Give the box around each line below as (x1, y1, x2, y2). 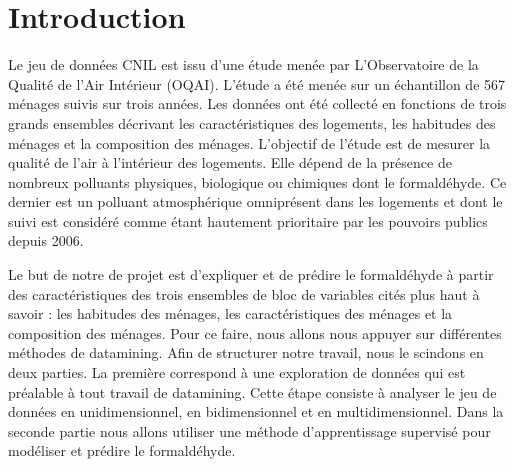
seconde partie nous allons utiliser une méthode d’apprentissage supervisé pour (8, 420, 491, 441)
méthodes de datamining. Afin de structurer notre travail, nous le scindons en (8, 342, 484, 363)
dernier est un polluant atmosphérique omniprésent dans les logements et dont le (8, 191, 503, 212)
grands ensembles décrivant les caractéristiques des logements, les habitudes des (8, 112, 496, 133)
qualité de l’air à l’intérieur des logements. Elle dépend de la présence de (8, 152, 452, 173)
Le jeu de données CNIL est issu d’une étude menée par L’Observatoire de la (8, 54, 479, 75)
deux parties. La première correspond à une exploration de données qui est (8, 362, 466, 383)
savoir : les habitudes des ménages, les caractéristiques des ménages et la (8, 303, 453, 324)
